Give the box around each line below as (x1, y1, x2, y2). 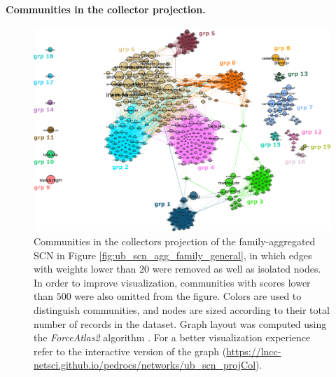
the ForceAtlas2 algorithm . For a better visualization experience (34, 330, 311, 345)
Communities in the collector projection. (6, 1, 206, 16)
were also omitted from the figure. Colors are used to (74, 289, 302, 303)
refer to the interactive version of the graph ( (34, 343, 227, 358)
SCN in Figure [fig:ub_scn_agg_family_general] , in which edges (34, 247, 312, 262)
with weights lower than (34, 261, 136, 276)
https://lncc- (226, 343, 281, 358)
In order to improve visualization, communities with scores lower (34, 275, 311, 289)
